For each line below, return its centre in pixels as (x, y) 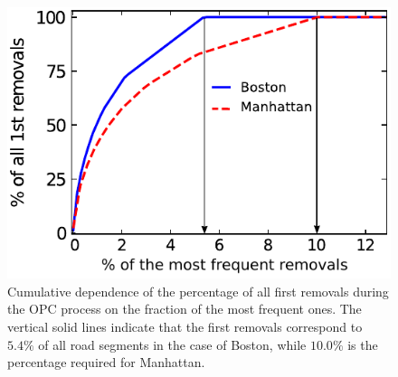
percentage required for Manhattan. (106, 362)
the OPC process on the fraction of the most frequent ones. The (185, 309)
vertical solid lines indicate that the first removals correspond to (185, 326)
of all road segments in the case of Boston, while (172, 344)
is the (363, 344)
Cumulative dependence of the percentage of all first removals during (198, 291)
